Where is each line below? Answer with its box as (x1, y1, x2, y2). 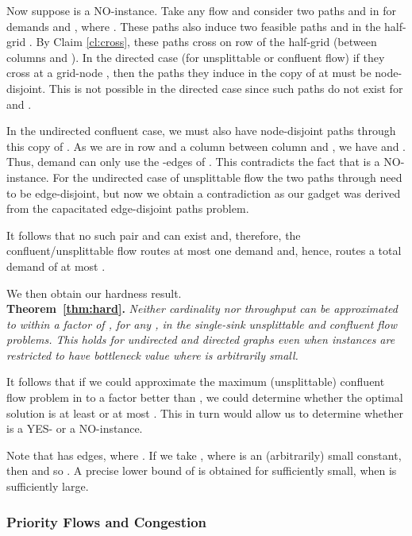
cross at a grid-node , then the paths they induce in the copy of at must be (6, 64, 372, 81)
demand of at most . (6, 257, 106, 274)
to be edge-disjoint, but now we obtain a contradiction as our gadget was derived (6, 184, 401, 201)
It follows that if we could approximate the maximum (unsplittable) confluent (6, 373, 385, 390)
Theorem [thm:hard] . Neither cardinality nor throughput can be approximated (6, 300, 398, 317)
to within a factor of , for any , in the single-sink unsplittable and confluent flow (6, 315, 398, 332)
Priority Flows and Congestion (6, 511, 207, 531)
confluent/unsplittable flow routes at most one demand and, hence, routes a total (6, 242, 402, 259)
